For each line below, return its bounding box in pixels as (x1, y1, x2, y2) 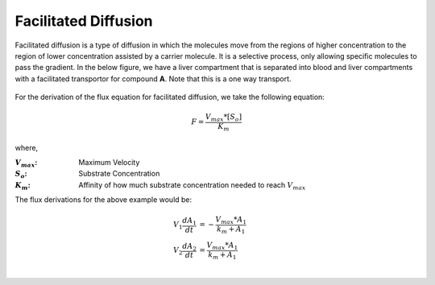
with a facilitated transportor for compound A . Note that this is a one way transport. (14, 73, 292, 84)
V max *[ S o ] (205, 113, 242, 124)
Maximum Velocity (78, 157, 140, 167)
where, (14, 142, 39, 152)
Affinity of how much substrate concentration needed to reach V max (78, 180, 306, 192)
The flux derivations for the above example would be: (14, 195, 193, 204)
